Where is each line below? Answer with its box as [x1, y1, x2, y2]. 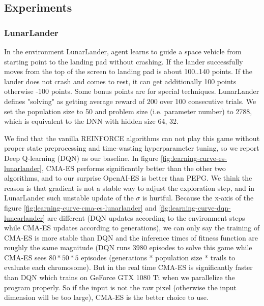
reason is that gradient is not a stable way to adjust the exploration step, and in [4, 182, 255, 193]
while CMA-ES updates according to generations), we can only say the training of [4, 222, 260, 233]
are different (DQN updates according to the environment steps [47, 212, 245, 223]
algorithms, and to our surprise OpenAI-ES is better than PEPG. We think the [4, 173, 252, 183]
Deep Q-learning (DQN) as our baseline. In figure [4, 152, 159, 163]
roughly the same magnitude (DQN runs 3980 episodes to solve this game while [4, 242, 252, 253]
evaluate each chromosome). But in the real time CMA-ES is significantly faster [4, 262, 253, 273]
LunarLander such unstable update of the [4, 192, 134, 203]
